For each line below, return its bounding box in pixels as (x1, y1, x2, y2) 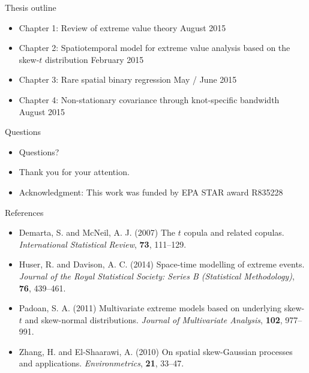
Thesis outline (5, 1, 56, 13)
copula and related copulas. (184, 226, 284, 239)
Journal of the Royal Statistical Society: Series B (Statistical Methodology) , (19, 269, 295, 282)
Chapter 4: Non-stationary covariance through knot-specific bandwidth (19, 93, 280, 106)
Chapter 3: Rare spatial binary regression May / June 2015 (19, 73, 237, 86)
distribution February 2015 (45, 53, 144, 65)
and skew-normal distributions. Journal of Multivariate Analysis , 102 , (25, 313, 283, 326)
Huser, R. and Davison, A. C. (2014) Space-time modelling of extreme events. (19, 258, 305, 270)
